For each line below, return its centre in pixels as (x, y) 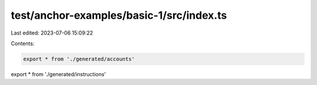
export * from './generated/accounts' (79, 59)
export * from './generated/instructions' (58, 74)
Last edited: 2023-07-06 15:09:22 (52, 33)
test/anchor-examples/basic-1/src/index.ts (119, 15)
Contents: (23, 43)
